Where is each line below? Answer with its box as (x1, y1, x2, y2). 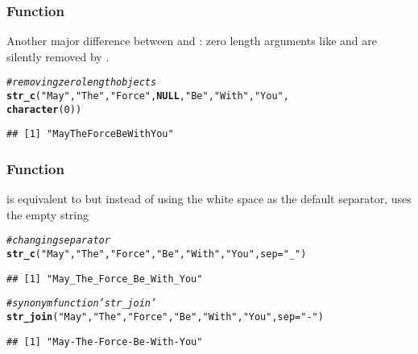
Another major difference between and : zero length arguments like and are (6, 32, 377, 49)
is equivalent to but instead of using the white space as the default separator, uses (6, 190, 412, 207)
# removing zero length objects (6, 77, 157, 89)
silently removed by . (6, 48, 110, 65)
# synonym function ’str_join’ (6, 298, 157, 310)
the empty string (6, 206, 89, 223)
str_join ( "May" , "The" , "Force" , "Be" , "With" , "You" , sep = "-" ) (6, 311, 324, 323)
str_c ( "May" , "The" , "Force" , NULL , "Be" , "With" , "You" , (6, 90, 289, 102)
